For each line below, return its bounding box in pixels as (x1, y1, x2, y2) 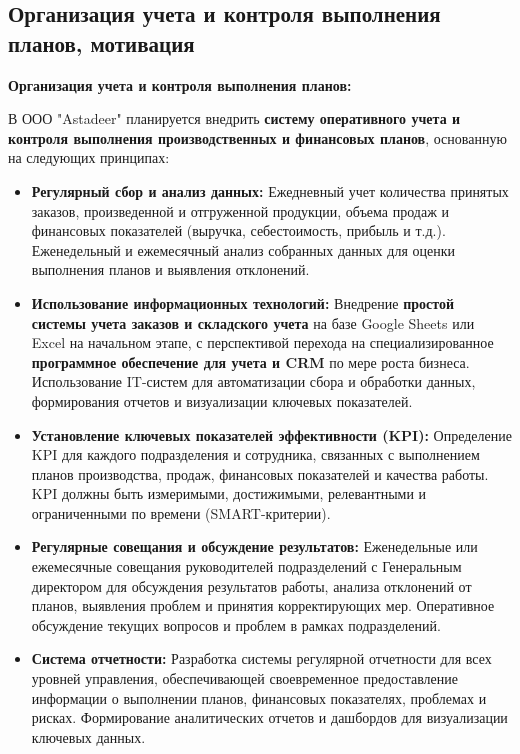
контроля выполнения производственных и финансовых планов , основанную (8, 127, 507, 148)
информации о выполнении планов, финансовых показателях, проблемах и (31, 687, 487, 708)
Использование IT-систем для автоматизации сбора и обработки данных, (31, 371, 476, 392)
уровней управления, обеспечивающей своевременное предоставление (31, 668, 459, 689)
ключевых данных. (31, 726, 146, 747)
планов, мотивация (8, 27, 195, 58)
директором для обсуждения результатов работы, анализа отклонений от (31, 575, 472, 596)
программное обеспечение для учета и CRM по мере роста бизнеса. (31, 351, 470, 372)
